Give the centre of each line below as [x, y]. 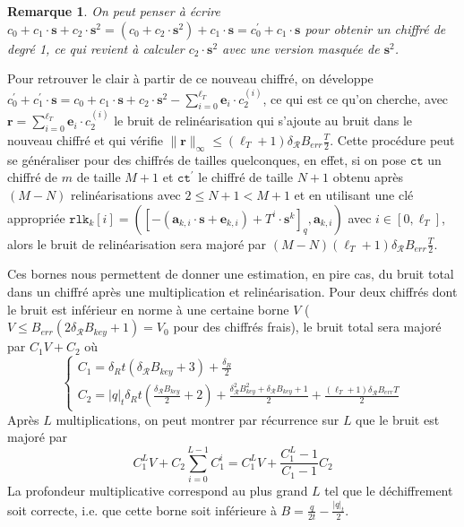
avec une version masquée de [301, 48]
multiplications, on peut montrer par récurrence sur [198, 419]
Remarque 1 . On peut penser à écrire [114, 11]
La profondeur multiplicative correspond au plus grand [158, 491]
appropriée [36, 217]
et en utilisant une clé [354, 194]
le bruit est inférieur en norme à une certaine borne [148, 309]
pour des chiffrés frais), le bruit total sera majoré [307, 327]
